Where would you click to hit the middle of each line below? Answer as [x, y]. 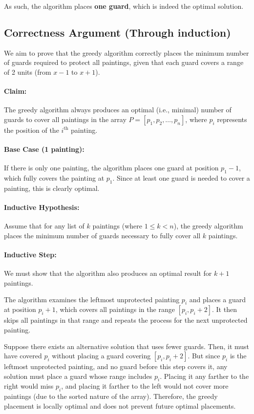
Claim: [15, 91]
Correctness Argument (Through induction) [117, 32]
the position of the [32, 130]
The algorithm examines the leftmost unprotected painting [92, 299]
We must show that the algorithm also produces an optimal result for [108, 273]
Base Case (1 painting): [44, 149]
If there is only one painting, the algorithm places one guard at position [111, 168]
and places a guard [217, 299]
